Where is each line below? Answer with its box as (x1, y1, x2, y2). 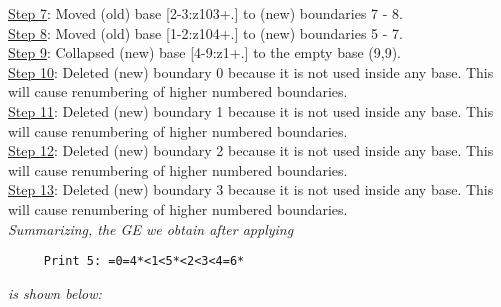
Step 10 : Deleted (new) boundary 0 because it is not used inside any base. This (8, 61, 494, 82)
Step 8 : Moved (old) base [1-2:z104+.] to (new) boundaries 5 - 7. (8, 22, 403, 43)
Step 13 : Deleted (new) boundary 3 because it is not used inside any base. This (8, 179, 494, 200)
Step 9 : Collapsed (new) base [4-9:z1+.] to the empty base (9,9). (8, 42, 402, 63)
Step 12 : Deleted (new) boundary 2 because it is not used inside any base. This (8, 140, 494, 161)
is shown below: (8, 282, 102, 303)
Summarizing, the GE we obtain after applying (8, 218, 294, 239)
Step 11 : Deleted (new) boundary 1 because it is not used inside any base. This (8, 100, 494, 121)
